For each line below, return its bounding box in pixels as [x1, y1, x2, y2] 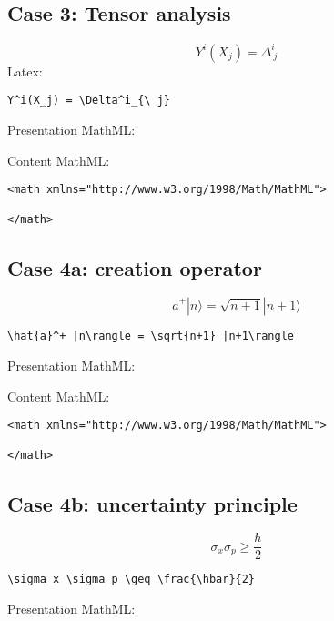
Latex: [7, 61, 43, 80]
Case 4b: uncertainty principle [7, 489, 298, 517]
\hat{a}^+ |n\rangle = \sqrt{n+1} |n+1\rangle [7, 330, 294, 343]
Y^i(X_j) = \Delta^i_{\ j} [7, 94, 170, 107]
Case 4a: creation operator [7, 253, 262, 281]
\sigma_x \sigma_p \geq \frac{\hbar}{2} [7, 573, 256, 586]
